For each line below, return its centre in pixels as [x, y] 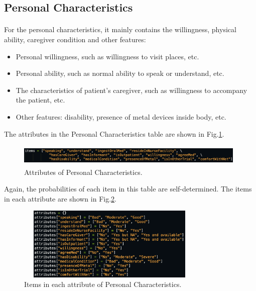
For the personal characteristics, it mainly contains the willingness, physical [120, 29]
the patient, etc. [40, 100]
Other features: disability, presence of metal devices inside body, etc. [121, 116]
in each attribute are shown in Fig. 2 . [60, 198]
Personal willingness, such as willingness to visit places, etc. [107, 56]
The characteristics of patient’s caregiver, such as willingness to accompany [132, 90]
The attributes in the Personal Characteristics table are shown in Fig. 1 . [114, 133]
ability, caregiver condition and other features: [75, 39]
